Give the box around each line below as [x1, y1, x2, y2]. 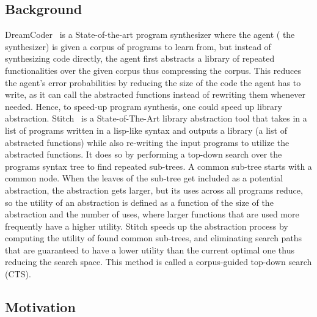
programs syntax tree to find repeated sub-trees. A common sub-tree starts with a [5, 159, 312, 172]
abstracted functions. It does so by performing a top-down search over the [5, 148, 282, 161]
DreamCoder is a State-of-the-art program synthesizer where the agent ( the [5, 28, 295, 41]
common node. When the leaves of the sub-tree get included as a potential [5, 172, 283, 184]
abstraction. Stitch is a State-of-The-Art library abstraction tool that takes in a [5, 112, 307, 125]
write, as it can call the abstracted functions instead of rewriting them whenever [5, 88, 306, 101]
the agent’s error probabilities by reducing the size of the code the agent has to [5, 76, 301, 89]
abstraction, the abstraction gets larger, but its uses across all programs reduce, [5, 183, 303, 196]
